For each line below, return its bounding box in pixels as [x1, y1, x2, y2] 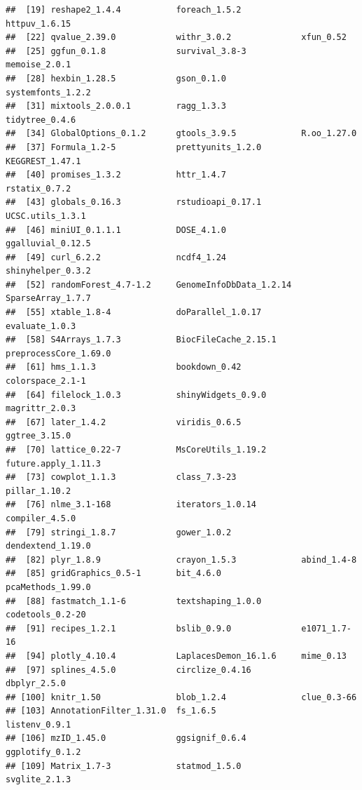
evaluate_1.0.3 [6, 321, 76, 331]
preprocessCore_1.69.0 [6, 348, 111, 359]
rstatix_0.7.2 [6, 183, 71, 194]
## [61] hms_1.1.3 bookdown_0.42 [6, 362, 242, 373]
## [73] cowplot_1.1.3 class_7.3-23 [6, 472, 237, 483]
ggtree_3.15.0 [6, 431, 71, 441]
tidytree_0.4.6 [6, 114, 76, 125]
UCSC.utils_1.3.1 [6, 210, 86, 221]
